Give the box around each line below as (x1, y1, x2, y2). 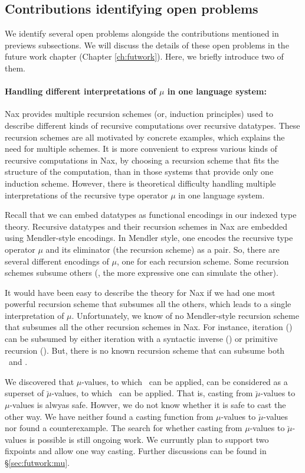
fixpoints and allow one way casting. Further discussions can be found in (5, 445, 267, 457)
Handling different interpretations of (5, 85, 156, 97)
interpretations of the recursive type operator (5, 188, 168, 201)
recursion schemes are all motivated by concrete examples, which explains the (5, 131, 285, 143)
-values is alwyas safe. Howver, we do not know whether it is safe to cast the (9, 399, 286, 411)
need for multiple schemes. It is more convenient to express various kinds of (5, 142, 277, 155)
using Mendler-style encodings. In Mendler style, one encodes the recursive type (5, 231, 293, 244)
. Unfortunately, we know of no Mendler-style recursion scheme (71, 309, 299, 321)
